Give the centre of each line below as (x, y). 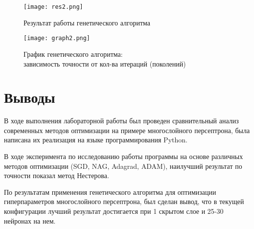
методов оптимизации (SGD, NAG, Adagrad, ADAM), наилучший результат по (123, 166)
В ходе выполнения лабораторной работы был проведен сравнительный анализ (121, 121)
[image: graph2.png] (57, 38)
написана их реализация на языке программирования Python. (96, 140)
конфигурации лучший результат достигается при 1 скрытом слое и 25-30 (114, 211)
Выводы (30, 97)
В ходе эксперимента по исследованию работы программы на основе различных (124, 156)
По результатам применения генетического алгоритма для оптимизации (110, 192)
